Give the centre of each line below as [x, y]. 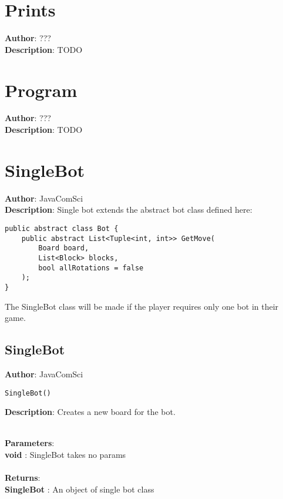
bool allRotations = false [91, 268]
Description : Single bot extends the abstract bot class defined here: [129, 210]
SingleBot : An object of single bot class [80, 489]
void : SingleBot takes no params [65, 454]
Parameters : [30, 443]
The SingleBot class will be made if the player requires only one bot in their [142, 306]
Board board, [64, 248]
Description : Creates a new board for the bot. [90, 412]
